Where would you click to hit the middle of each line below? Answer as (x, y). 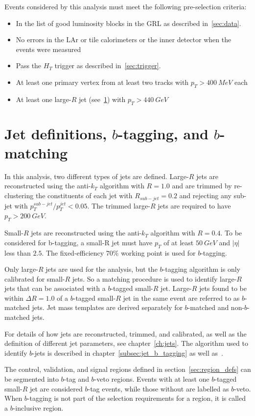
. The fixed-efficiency (73, 252)
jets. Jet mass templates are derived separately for (107, 307)
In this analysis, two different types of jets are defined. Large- (97, 176)
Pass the (29, 65)
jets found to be (223, 288)
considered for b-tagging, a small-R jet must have (79, 242)
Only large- (21, 269)
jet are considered (56, 388)
